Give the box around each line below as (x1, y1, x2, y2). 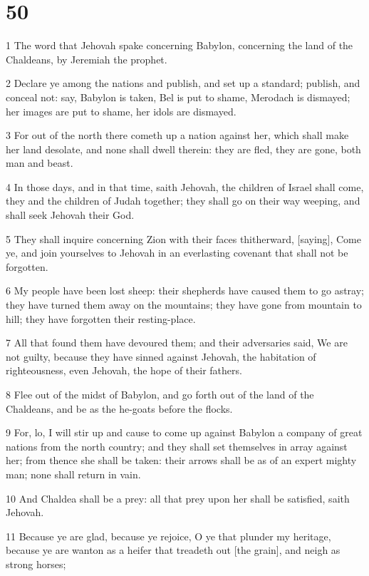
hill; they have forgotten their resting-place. (6, 311, 196, 326)
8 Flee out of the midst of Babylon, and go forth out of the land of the (6, 387, 314, 401)
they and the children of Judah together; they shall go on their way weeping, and (6, 193, 360, 208)
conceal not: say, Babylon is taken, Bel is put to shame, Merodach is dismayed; (6, 89, 350, 104)
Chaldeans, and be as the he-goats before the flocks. (6, 401, 233, 416)
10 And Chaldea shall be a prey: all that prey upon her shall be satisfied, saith (6, 490, 350, 505)
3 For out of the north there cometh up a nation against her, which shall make (6, 128, 349, 143)
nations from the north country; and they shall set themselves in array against (6, 438, 348, 453)
